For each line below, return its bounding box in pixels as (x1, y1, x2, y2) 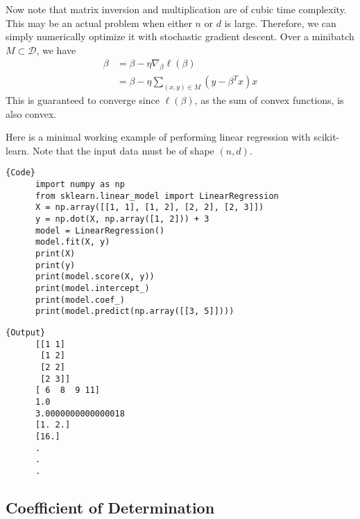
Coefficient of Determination (6, 496, 215, 518)
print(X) (35, 249, 76, 259)
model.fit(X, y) (35, 237, 110, 247)
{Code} (6, 168, 35, 178)
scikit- (314, 130, 340, 144)
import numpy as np (35, 179, 125, 190)
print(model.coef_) (35, 294, 125, 305)
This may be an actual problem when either (6, 15, 192, 30)
